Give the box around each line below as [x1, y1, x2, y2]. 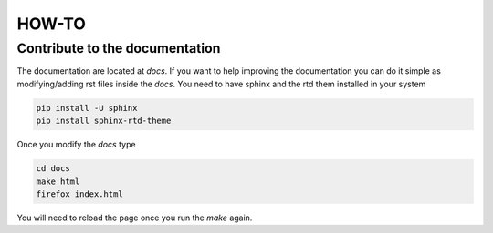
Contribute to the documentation [16, 40, 221, 56]
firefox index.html [36, 188, 123, 199]
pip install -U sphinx [36, 103, 138, 113]
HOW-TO [16, 14, 87, 34]
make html [36, 176, 80, 187]
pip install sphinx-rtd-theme [36, 116, 172, 127]
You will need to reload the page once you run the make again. [16, 212, 253, 223]
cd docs [36, 164, 70, 174]
